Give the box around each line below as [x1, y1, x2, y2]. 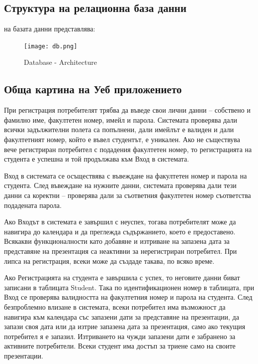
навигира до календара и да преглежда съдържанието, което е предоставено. [4, 226, 236, 236]
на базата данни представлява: [4, 23, 95, 34]
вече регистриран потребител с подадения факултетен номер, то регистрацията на [4, 144, 252, 154]
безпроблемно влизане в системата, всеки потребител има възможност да [4, 301, 226, 312]
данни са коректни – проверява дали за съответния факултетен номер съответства [4, 190, 251, 200]
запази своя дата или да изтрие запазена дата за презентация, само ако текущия [4, 321, 246, 332]
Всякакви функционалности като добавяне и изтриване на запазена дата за [4, 236, 230, 246]
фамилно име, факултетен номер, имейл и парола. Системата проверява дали [4, 114, 238, 125]
